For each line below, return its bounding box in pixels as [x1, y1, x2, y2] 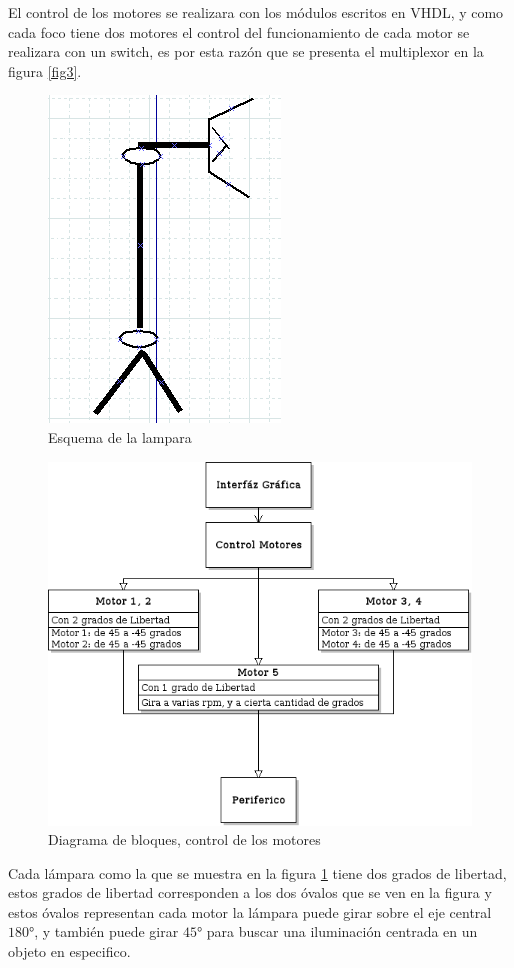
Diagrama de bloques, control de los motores [48, 829, 321, 850]
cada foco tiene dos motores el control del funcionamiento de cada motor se [8, 21, 470, 42]
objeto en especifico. [8, 941, 131, 962]
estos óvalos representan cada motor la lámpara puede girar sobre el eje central [8, 901, 492, 922]
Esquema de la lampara [48, 426, 192, 447]
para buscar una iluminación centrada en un [206, 921, 478, 942]
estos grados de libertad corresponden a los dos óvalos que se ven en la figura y [8, 882, 492, 903]
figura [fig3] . [8, 60, 82, 81]
